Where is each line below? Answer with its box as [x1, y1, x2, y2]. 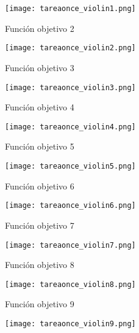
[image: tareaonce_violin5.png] [5, 162, 136, 170]
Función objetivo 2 [5, 21, 74, 34]
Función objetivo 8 [5, 258, 74, 271]
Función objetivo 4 [5, 101, 74, 113]
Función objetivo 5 [5, 140, 74, 153]
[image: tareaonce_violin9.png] [5, 320, 136, 328]
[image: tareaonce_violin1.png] [5, 4, 136, 13]
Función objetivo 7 [5, 218, 74, 231]
